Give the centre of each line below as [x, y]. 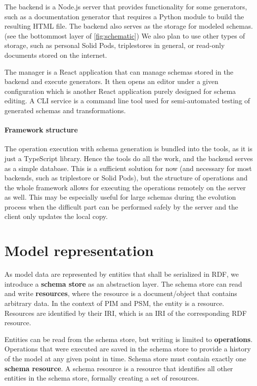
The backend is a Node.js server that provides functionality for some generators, [126, 6]
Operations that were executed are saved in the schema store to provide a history [128, 349]
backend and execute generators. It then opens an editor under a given [111, 81]
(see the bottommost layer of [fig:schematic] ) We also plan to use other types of [125, 35]
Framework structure [41, 130]
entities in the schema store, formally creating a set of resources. [102, 378]
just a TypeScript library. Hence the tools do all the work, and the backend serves [129, 158]
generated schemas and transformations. [65, 110]
